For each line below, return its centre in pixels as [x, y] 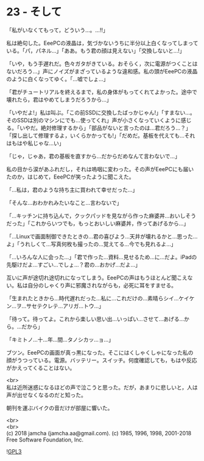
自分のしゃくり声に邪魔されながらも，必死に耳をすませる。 [102, 285]
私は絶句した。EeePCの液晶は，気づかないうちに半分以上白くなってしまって [102, 43]
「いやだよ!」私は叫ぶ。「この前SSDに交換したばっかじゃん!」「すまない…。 [101, 112]
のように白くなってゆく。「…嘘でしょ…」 [58, 79]
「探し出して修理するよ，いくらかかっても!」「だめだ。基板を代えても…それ [101, 135]
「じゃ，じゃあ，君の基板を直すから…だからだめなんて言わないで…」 [93, 156]
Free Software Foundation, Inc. [45, 440]
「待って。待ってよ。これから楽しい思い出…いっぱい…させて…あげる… [95, 319]
